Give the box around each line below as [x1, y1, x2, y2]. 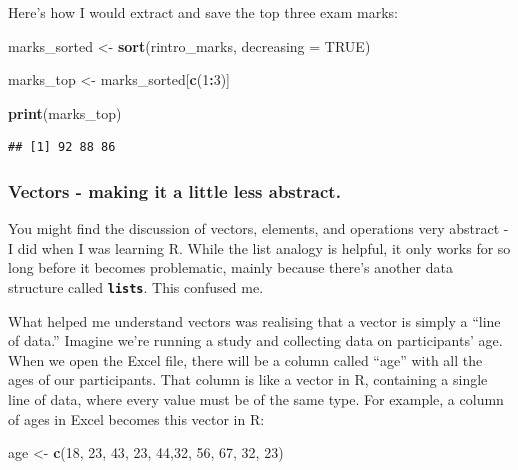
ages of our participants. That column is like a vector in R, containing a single [8, 369, 488, 390]
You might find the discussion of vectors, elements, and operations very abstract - [8, 218, 509, 239]
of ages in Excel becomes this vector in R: [8, 408, 265, 429]
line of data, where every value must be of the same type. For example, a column [8, 389, 504, 409]
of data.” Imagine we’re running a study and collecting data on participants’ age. [8, 330, 503, 351]
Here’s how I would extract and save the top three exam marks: [8, 2, 398, 22]
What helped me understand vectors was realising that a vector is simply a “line [8, 310, 501, 331]
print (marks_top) [8, 102, 122, 123]
